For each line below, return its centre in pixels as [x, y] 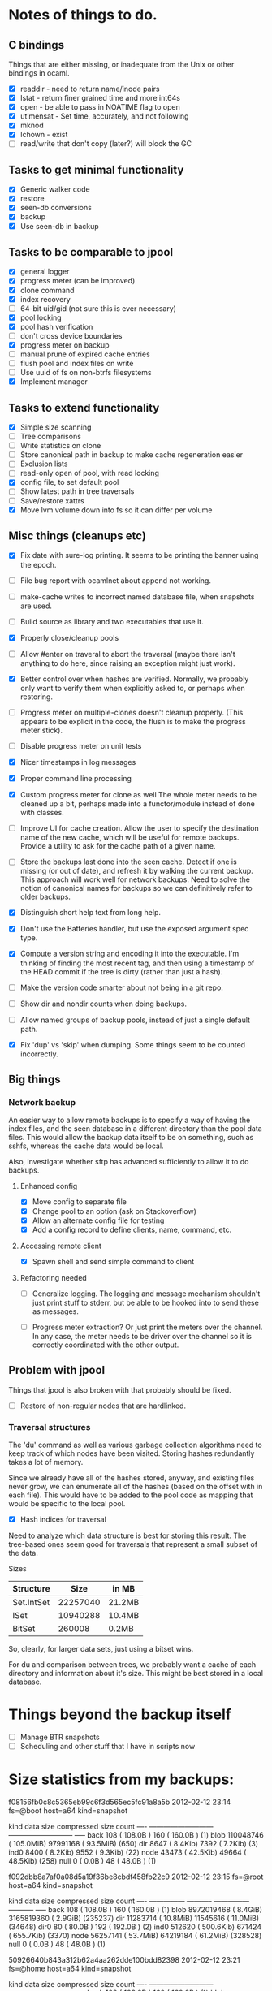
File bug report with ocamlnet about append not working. [115, 580]
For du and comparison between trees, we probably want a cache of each [132, 1665]
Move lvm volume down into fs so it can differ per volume [116, 510]
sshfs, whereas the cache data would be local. [86, 1146]
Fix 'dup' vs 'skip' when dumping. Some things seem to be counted [133, 1044]
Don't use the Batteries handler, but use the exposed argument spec [134, 929]
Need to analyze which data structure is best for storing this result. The [127, 1535]
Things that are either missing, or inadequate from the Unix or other [121, 64]
